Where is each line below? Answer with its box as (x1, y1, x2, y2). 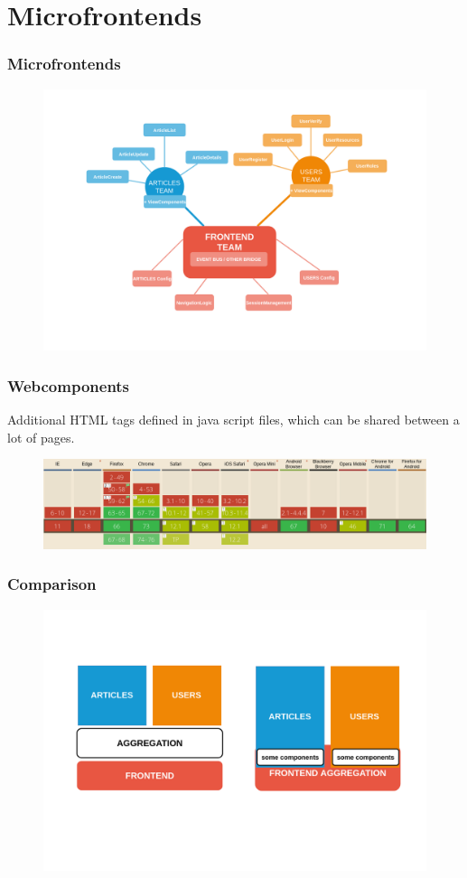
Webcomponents (7, 374, 130, 397)
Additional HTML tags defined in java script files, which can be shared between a (7, 410, 460, 429)
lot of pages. (7, 427, 75, 446)
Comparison (7, 573, 97, 595)
